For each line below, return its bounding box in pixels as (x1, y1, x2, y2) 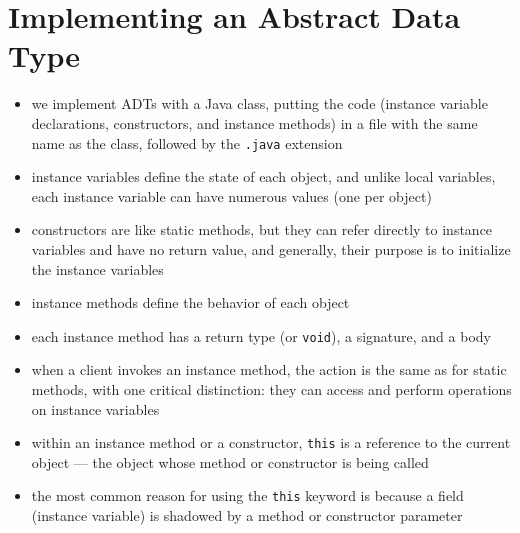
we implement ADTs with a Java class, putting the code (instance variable (31, 93, 488, 114)
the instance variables (31, 258, 164, 279)
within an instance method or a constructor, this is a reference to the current (31, 432, 511, 453)
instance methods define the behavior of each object (31, 292, 350, 313)
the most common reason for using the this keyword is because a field (31, 485, 464, 506)
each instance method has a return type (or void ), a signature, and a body (31, 325, 491, 346)
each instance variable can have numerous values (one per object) (31, 185, 432, 206)
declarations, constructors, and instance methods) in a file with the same (31, 112, 478, 133)
